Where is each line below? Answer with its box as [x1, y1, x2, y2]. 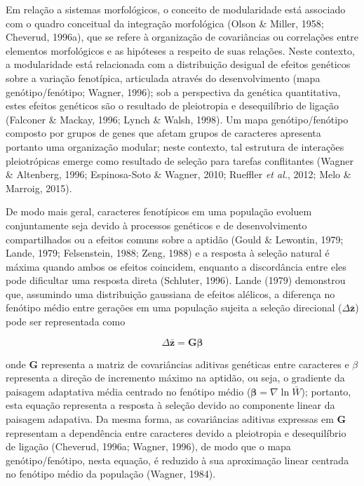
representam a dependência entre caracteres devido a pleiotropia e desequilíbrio [6, 425, 346, 440]
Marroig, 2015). [6, 180, 72, 195]
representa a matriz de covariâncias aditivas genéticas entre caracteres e [41, 356, 349, 371]
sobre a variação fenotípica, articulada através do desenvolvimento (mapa [6, 70, 321, 85]
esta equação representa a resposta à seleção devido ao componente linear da [6, 398, 335, 412]
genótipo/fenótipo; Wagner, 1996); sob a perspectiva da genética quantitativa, [6, 84, 341, 99]
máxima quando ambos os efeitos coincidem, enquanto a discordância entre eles [6, 259, 346, 274]
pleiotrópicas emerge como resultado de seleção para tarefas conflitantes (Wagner [6, 153, 354, 168]
